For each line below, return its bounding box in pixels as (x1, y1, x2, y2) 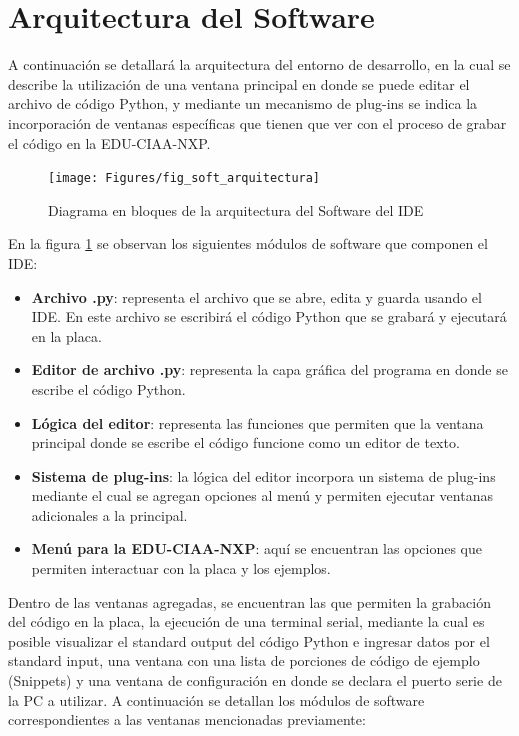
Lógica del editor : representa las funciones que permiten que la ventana (31, 412, 484, 433)
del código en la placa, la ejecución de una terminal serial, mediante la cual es (8, 611, 485, 632)
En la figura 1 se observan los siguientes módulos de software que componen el (8, 233, 488, 254)
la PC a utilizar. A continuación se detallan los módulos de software (8, 689, 425, 710)
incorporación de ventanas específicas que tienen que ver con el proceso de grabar (8, 112, 507, 133)
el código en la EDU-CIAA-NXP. (8, 132, 211, 153)
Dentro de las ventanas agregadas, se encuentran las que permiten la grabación (8, 591, 491, 612)
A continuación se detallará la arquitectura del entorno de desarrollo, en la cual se (8, 54, 511, 75)
